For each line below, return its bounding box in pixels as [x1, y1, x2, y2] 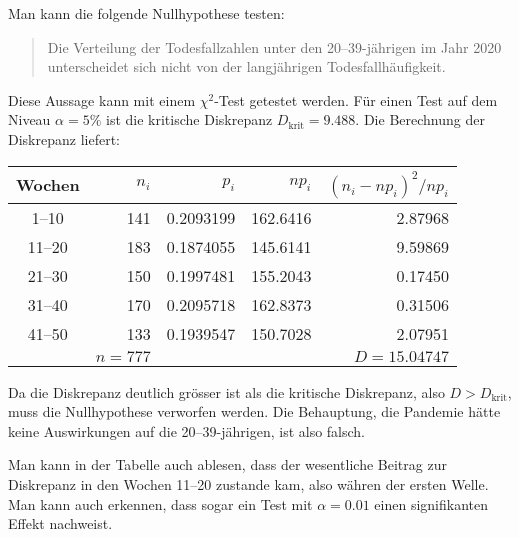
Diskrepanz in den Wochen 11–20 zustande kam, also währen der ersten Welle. [8, 473, 489, 494]
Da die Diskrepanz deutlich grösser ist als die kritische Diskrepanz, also [8, 381, 445, 402]
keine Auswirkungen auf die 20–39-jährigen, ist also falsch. [8, 420, 366, 441]
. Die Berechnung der [355, 109, 485, 130]
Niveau [8, 109, 51, 130]
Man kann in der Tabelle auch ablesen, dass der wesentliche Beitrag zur [8, 454, 447, 475]
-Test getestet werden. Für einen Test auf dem [214, 89, 498, 110]
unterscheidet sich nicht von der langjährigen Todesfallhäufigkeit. [47, 56, 446, 77]
